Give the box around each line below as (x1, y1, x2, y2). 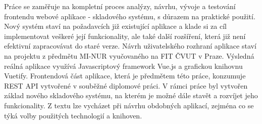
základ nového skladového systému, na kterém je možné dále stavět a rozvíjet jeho (4, 90, 258, 101)
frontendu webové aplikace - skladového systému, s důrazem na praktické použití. (4, 11, 255, 21)
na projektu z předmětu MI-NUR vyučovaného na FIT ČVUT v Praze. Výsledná (4, 50, 254, 61)
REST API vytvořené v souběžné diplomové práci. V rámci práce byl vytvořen (4, 80, 248, 91)
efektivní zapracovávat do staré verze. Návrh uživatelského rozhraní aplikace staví (4, 40, 256, 51)
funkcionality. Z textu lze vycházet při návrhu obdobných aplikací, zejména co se (4, 100, 254, 110)
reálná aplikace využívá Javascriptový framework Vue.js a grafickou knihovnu (4, 60, 243, 71)
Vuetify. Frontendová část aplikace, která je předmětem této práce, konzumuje (4, 70, 246, 81)
